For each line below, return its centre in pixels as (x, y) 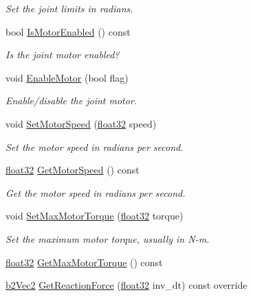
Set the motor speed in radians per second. (95, 146)
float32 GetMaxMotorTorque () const (84, 262)
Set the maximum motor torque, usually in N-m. (108, 238)
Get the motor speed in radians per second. (96, 192)
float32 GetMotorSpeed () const (73, 170)
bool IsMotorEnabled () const (68, 31)
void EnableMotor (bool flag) (67, 77)
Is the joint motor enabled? (63, 55)
